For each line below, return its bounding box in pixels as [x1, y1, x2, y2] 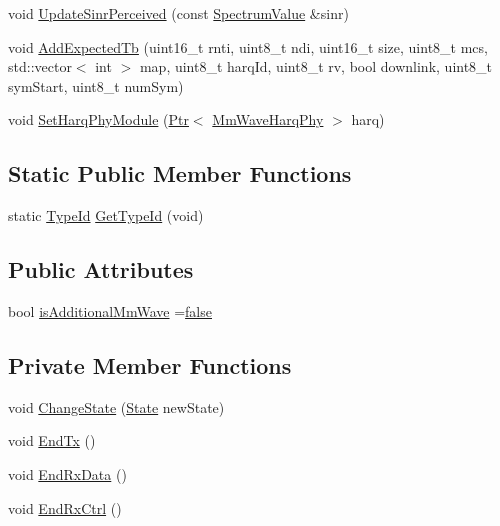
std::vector [8, 56, 72, 77]
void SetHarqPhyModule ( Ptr [8, 109, 189, 130]
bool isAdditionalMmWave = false [8, 300, 212, 321]
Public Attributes [8, 254, 194, 285]
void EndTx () [8, 430, 96, 451]
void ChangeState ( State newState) [8, 396, 225, 417]
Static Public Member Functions [8, 158, 352, 189]
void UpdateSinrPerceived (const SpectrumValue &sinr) [8, 3, 349, 23]
